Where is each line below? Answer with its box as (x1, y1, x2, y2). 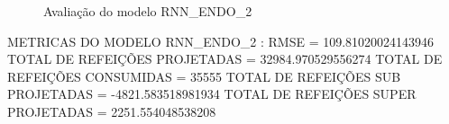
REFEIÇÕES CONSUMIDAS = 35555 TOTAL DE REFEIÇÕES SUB (7, 66, 401, 85)
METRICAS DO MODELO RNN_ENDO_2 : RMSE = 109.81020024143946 (7, 31, 435, 50)
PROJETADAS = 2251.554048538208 (7, 102, 216, 120)
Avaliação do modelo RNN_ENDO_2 (43, 2, 252, 20)
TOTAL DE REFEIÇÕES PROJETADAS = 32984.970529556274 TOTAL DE (7, 49, 443, 68)
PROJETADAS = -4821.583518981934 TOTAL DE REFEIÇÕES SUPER (7, 84, 417, 103)
